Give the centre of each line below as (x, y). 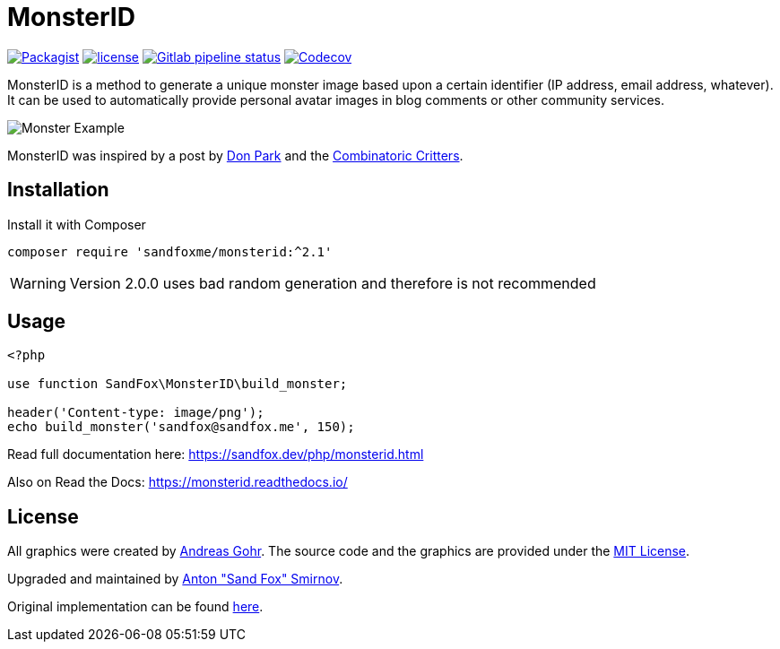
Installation (58, 190)
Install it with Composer (77, 224)
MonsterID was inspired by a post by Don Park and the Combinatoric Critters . (235, 155)
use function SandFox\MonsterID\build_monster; (178, 384)
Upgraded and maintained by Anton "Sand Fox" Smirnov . (175, 579)
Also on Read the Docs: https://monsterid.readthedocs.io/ (178, 482)
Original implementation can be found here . (135, 607)
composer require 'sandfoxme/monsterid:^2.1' (170, 251)
